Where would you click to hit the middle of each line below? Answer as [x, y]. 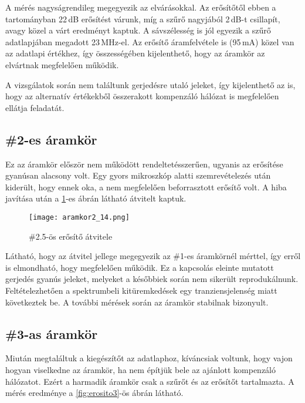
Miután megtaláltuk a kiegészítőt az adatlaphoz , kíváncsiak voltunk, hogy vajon [149, 358]
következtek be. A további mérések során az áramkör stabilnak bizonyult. [137, 302]
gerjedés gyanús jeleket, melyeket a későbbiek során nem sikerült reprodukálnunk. [152, 279]
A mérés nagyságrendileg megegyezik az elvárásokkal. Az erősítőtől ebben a [141, 7]
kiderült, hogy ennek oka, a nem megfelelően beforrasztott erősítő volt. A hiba [146, 187]
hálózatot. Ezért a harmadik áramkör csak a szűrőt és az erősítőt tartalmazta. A [150, 381]
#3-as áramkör [52, 333]
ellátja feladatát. [35, 107]
